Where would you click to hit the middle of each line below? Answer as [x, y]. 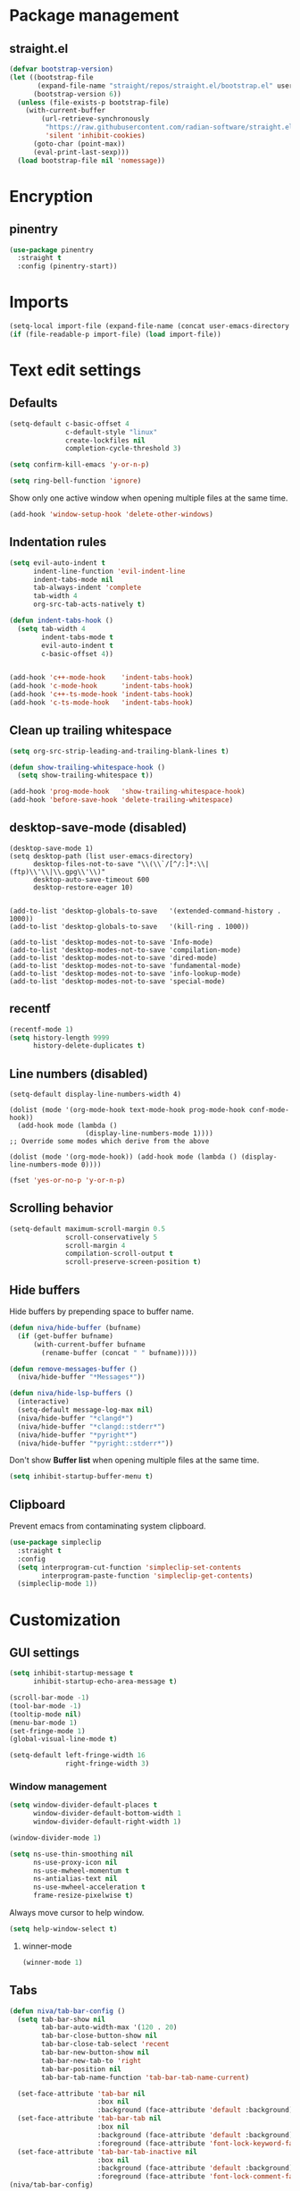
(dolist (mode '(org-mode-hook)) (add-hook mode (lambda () [124, 1157]
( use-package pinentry [51, 250]
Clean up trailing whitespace [91, 731]
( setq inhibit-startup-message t [71, 1673]
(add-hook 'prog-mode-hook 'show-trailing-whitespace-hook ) [127, 792]
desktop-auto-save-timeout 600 [91, 880]
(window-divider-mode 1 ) [55, 1838]
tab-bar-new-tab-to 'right [92, 2060]
